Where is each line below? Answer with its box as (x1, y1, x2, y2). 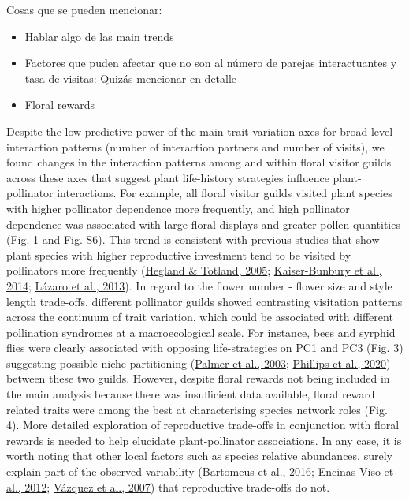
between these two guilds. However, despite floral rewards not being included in (6, 370, 390, 387)
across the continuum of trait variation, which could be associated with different (6, 308, 393, 325)
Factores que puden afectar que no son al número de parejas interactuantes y (24, 54, 397, 71)
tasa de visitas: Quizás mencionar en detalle (24, 69, 237, 86)
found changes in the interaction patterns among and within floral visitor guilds (6, 154, 392, 170)
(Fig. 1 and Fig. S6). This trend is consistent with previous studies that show (6, 231, 380, 248)
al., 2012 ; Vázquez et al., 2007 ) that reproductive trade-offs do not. (6, 478, 330, 495)
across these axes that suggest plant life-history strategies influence (6, 169, 329, 185)
